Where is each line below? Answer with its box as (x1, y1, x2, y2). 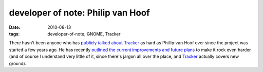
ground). (9, 60, 27, 66)
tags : (9, 31, 20, 36)
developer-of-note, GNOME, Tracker (47, 31, 121, 36)
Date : (9, 24, 20, 30)
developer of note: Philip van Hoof (9, 7, 150, 18)
